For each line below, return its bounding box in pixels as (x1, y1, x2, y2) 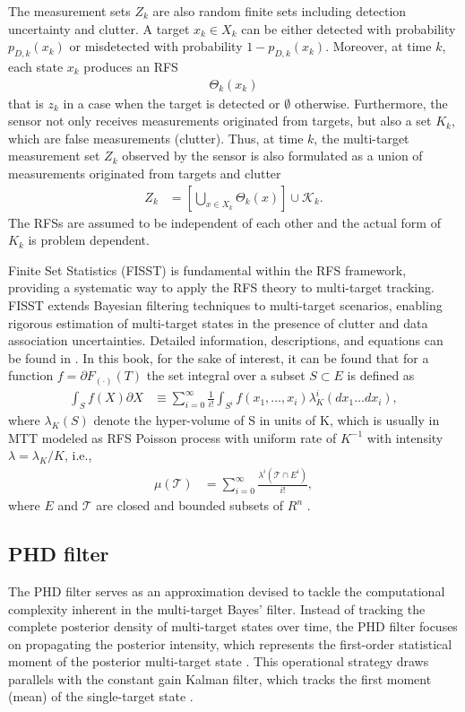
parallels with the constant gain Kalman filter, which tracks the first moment (8, 669, 432, 688)
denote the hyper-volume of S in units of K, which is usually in (93, 411, 440, 430)
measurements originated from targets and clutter (8, 163, 281, 182)
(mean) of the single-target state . (8, 687, 194, 706)
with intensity (366, 428, 443, 447)
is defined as (347, 366, 415, 385)
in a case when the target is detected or (63, 93, 280, 112)
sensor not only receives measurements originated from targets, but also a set (8, 111, 432, 130)
